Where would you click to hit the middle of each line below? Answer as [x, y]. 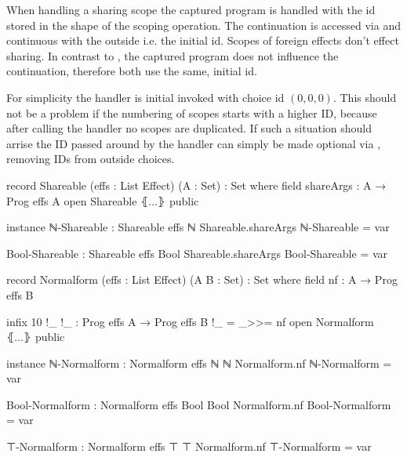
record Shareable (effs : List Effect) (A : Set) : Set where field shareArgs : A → [196, 185]
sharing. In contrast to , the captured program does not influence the [173, 55]
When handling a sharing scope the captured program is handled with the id [191, 9]
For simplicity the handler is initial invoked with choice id [145, 97]
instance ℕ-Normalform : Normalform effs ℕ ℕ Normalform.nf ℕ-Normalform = [199, 363]
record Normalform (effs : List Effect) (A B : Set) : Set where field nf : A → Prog [202, 279]
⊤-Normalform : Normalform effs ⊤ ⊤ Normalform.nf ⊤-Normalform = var [189, 446]
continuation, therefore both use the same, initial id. [132, 71]
